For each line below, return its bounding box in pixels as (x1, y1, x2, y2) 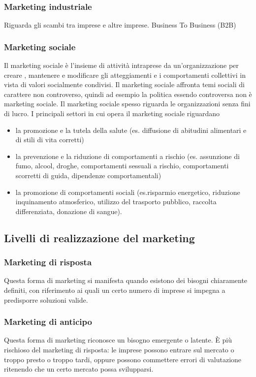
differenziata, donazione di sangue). (15, 206, 122, 216)
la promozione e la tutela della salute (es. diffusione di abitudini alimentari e (15, 125, 247, 135)
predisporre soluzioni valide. (4, 294, 88, 305)
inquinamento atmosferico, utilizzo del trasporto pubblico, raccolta (15, 196, 217, 207)
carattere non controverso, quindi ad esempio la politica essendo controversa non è (4, 89, 252, 99)
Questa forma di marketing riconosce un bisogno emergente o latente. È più (4, 335, 232, 345)
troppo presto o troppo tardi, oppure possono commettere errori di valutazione (4, 354, 242, 364)
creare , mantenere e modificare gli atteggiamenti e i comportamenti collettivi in (4, 69, 246, 80)
